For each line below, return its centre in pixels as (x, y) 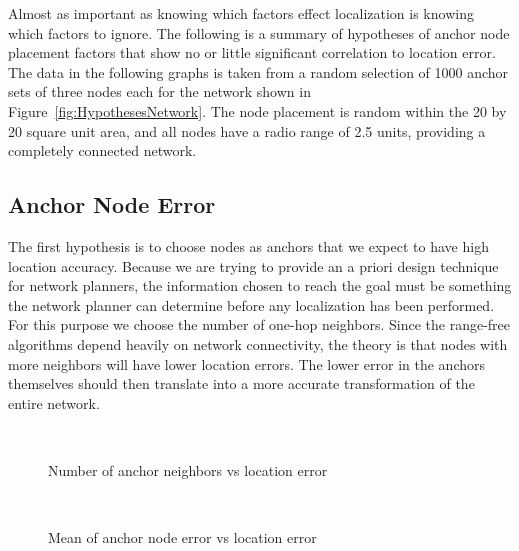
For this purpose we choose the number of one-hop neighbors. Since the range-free (259, 324)
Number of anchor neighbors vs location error (188, 469)
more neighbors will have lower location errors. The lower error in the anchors (247, 363)
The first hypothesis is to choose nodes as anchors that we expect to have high (248, 245)
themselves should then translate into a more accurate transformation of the (241, 383)
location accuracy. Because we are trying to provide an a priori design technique (253, 265)
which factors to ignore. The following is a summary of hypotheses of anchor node (259, 32)
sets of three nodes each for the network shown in (159, 91)
